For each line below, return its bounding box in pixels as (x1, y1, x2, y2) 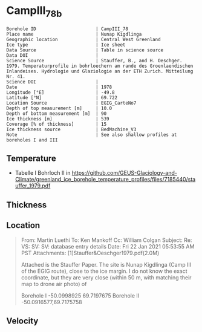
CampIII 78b (6, 4, 62, 19)
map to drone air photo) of (21, 280, 87, 287)
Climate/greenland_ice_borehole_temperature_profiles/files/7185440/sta (15, 176, 196, 183)
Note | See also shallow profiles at (6, 131, 177, 138)
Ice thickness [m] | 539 (6, 116, 110, 122)
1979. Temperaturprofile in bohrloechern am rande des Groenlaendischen (6, 63, 194, 69)
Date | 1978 (6, 84, 112, 90)
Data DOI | (6, 52, 99, 58)
